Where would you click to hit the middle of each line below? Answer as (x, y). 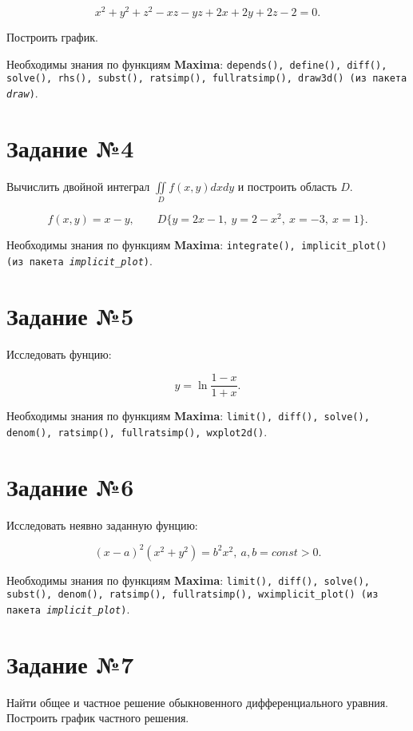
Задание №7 (70, 663)
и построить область (287, 186)
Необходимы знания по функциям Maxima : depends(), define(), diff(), (197, 64)
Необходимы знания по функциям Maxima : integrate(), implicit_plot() (197, 245)
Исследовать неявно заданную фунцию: (102, 524)
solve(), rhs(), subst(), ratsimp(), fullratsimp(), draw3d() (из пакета (207, 79)
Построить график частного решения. (98, 718)
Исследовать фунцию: (59, 354)
